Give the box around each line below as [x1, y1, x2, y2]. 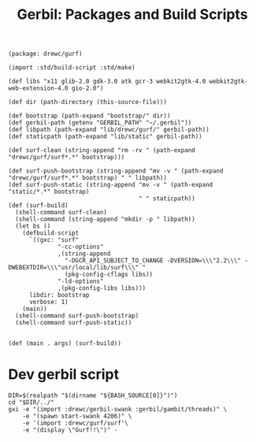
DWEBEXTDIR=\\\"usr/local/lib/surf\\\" [8, 264, 139, 272]
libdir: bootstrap [28, 292, 90, 299]
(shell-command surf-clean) [15, 209, 108, 217]
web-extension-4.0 [8, 84, 69, 92]
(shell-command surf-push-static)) [15, 319, 132, 327]
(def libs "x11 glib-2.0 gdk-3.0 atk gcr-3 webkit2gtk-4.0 [8, 77, 206, 86]
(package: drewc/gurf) [8, 50, 83, 58]
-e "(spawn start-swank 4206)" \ [22, 412, 132, 421]
